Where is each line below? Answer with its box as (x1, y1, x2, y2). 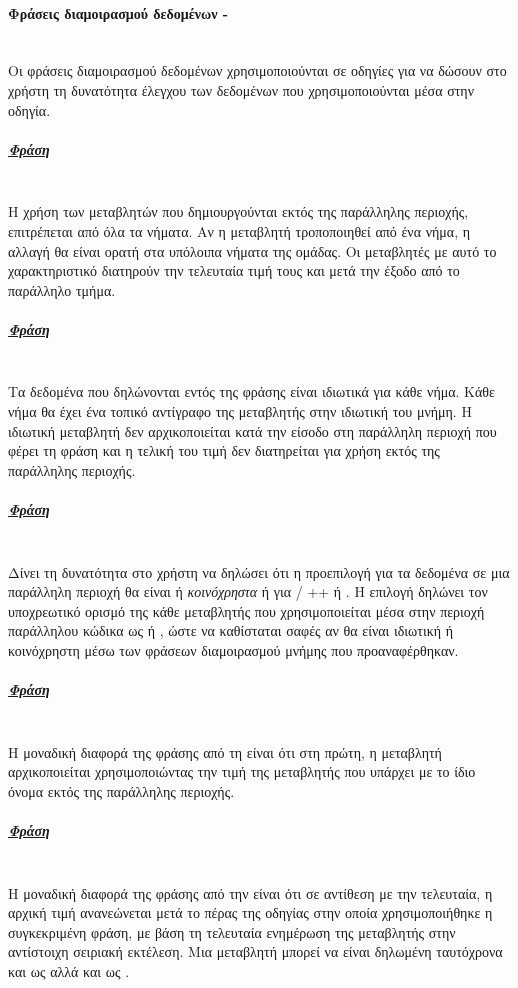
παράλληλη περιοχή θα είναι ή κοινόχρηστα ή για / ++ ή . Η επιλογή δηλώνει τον (8, 581, 488, 602)
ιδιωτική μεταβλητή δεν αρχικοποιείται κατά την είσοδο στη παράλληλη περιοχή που (8, 420, 497, 441)
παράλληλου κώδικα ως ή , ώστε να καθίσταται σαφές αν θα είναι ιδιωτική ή (8, 620, 454, 641)
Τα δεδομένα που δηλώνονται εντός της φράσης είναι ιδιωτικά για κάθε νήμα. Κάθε (8, 381, 495, 402)
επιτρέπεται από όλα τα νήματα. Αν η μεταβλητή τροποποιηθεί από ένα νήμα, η (8, 220, 471, 241)
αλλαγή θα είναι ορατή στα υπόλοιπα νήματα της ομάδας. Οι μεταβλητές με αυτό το (8, 240, 497, 261)
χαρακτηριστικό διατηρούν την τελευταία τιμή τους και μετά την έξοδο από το (8, 260, 460, 281)
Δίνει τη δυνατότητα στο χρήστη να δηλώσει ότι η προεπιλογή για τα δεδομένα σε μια (8, 561, 510, 582)
